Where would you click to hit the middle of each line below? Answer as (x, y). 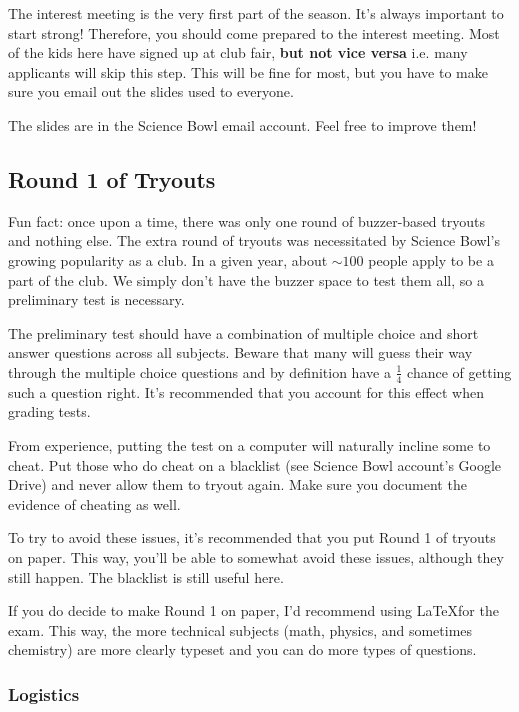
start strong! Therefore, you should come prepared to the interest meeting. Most (254, 32)
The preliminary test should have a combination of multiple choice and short (243, 332)
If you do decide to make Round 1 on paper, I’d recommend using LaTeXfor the (253, 610)
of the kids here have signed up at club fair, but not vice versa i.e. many (238, 52)
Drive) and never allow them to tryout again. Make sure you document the (237, 484)
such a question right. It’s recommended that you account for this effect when (246, 391)
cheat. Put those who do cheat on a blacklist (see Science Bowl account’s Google (255, 464)
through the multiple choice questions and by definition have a (199, 371)
